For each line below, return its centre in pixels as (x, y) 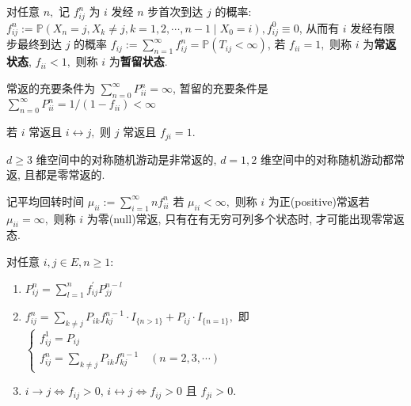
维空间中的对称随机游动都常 (332, 159)
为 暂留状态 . (138, 61)
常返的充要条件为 (51, 88)
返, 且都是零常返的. (56, 175)
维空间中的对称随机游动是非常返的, (126, 159)
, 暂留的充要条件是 (221, 88)
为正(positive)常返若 (319, 201)
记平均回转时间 (45, 201)
